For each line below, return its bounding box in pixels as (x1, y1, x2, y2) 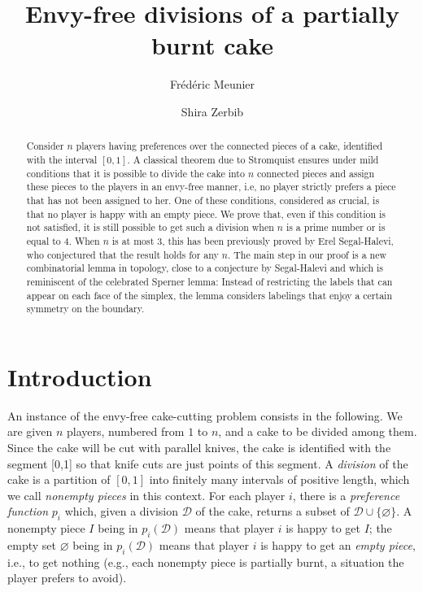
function (7, 503, 49, 520)
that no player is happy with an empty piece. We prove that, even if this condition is (26, 207, 386, 220)
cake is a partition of (7, 471, 111, 488)
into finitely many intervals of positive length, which (149, 471, 410, 488)
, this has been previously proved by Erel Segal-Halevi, (162, 233, 394, 247)
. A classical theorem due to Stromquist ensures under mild (127, 152, 379, 166)
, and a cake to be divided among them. (218, 423, 417, 440)
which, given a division (64, 503, 178, 520)
